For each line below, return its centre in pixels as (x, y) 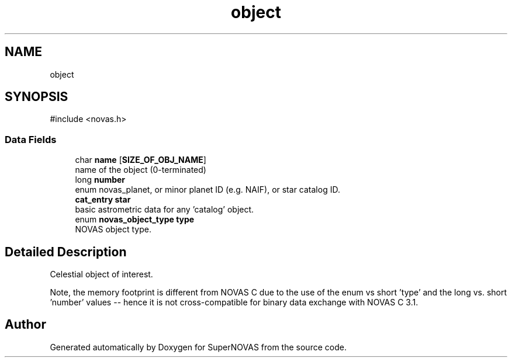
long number (100, 180)
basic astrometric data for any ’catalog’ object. (165, 210)
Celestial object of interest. (101, 274)
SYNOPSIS (37, 97)
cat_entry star (103, 200)
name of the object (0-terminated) (141, 170)
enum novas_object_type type (135, 220)
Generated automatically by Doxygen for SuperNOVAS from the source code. (198, 347)
